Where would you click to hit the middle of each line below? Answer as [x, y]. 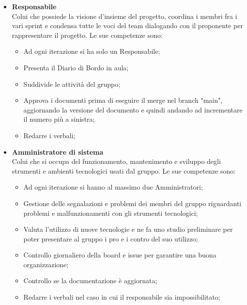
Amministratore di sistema [58, 152]
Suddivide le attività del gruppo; [72, 84]
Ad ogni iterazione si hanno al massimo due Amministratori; [113, 187]
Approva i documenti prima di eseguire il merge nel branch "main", [123, 100]
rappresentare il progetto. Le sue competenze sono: [87, 35]
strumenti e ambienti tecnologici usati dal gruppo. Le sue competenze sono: [124, 170]
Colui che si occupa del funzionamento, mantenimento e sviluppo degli [116, 161]
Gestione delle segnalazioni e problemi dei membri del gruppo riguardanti [132, 203]
